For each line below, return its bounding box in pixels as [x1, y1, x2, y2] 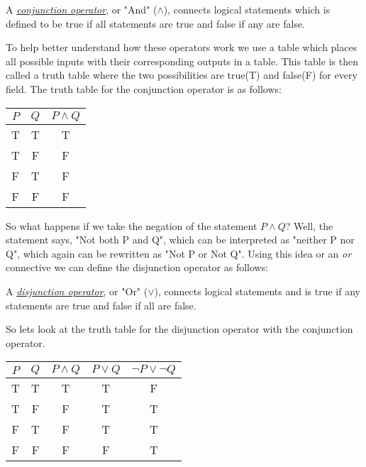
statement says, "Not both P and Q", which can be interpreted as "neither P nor [6, 232, 355, 247]
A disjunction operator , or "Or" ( [6, 283, 148, 298]
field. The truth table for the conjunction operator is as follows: [6, 81, 282, 96]
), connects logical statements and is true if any [154, 283, 360, 298]
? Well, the [285, 218, 333, 233]
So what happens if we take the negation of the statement [6, 218, 257, 233]
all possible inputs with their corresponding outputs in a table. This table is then [6, 53, 358, 68]
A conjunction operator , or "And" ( [6, 2, 157, 16]
